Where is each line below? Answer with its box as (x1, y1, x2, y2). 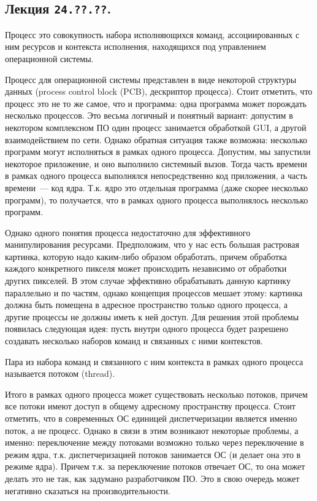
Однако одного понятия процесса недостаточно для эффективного (5, 226, 251, 239)
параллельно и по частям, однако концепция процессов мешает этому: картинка (5, 286, 303, 299)
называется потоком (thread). (5, 367, 115, 380)
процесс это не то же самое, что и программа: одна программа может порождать (5, 97, 307, 109)
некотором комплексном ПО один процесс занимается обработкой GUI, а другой (5, 120, 307, 133)
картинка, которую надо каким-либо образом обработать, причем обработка (5, 250, 287, 262)
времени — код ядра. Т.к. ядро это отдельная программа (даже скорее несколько (5, 181, 308, 194)
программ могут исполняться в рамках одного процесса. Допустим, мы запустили (5, 145, 311, 158)
